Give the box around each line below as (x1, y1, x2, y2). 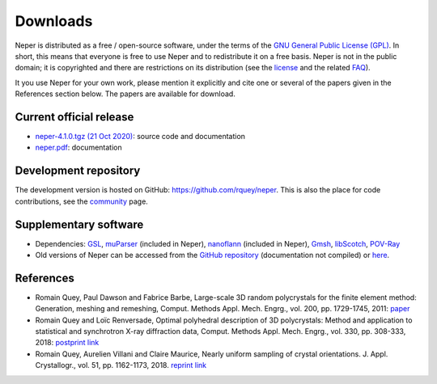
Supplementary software (15, 217, 144, 231)
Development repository (15, 164, 141, 178)
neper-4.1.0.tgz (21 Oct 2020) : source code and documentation (35, 132, 246, 141)
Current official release (15, 110, 134, 124)
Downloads (15, 12, 93, 30)
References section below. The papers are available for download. (15, 89, 236, 99)
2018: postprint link (35, 338, 100, 348)
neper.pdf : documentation (35, 142, 122, 153)
